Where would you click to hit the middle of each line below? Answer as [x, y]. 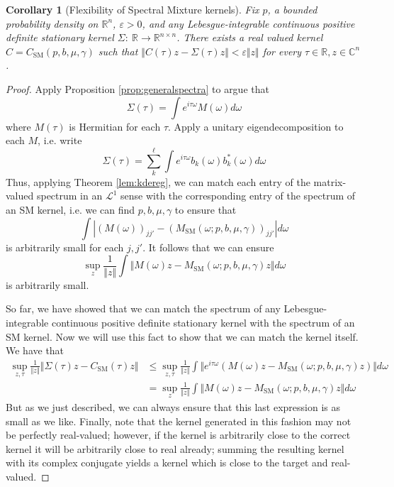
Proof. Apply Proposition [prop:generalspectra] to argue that [137, 88]
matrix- [330, 181]
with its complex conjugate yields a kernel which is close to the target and [167, 463]
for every [282, 51]
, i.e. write [60, 140]
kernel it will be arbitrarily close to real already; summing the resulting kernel [175, 448]
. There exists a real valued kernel [250, 37]
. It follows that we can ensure [208, 247]
